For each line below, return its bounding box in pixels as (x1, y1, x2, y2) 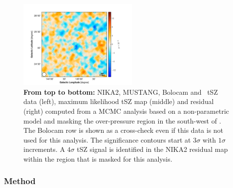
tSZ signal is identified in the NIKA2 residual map (77, 144, 228, 154)
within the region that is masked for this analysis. (23, 154, 172, 164)
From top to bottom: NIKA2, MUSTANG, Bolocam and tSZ (23, 86, 218, 97)
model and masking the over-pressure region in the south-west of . (23, 115, 221, 125)
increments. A (23, 144, 65, 154)
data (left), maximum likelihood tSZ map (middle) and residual (23, 96, 214, 106)
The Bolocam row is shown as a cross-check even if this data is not (23, 125, 224, 135)
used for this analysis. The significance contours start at (23, 134, 191, 145)
